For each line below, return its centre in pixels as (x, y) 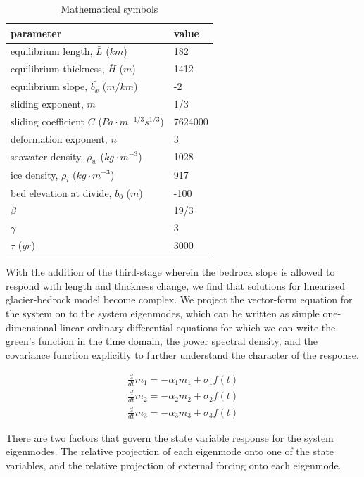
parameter (36, 33)
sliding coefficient (48, 121)
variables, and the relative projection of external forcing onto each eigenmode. (174, 465)
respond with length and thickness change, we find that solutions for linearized (175, 285)
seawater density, (47, 156)
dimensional (31, 327)
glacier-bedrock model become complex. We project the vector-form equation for (179, 299)
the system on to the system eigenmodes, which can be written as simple (163, 313)
